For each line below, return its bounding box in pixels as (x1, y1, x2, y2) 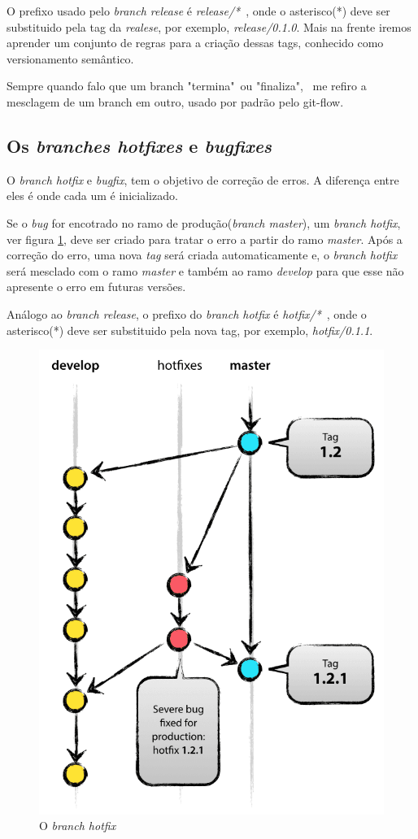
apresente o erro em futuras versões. (7, 278, 186, 295)
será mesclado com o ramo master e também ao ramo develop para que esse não (7, 262, 404, 279)
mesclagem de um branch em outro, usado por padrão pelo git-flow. (7, 93, 344, 110)
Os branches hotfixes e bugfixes (7, 133, 272, 158)
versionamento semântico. (7, 50, 134, 67)
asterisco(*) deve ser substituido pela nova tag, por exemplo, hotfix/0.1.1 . (7, 321, 373, 338)
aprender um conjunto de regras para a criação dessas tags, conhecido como (7, 34, 384, 51)
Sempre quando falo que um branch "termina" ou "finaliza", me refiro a (7, 77, 367, 94)
